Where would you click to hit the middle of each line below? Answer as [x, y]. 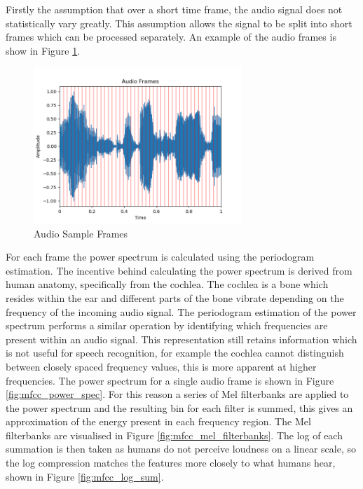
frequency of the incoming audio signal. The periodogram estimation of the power [181, 311]
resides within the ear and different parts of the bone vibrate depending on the [175, 297]
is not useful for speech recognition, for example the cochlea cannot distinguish [175, 353]
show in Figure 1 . [43, 50]
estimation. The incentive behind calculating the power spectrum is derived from [179, 270]
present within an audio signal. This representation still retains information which [181, 339]
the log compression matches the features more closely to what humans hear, [171, 463]
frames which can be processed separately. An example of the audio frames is [171, 37]
